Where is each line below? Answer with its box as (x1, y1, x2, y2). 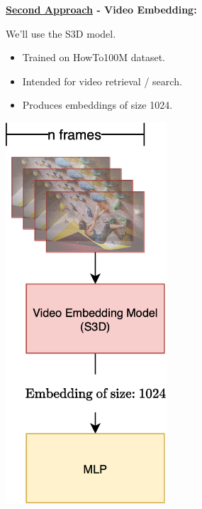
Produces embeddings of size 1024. (22, 97, 173, 112)
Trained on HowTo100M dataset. (22, 50, 165, 65)
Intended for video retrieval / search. (22, 73, 182, 88)
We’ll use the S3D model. (6, 26, 116, 41)
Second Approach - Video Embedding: (6, 2, 197, 16)
